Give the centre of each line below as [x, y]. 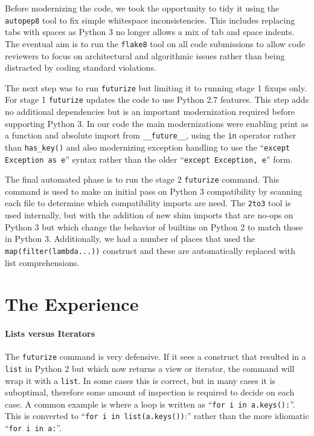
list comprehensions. [42, 262]
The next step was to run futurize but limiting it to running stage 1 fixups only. [156, 87]
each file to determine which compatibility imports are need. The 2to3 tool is [148, 203]
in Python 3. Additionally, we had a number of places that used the [130, 239]
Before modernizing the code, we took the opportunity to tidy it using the [142, 8]
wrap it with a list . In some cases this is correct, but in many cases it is [140, 380]
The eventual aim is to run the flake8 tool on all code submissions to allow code [155, 43]
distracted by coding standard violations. [81, 67]
